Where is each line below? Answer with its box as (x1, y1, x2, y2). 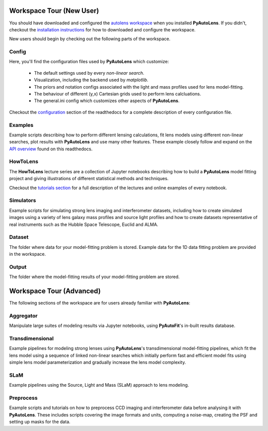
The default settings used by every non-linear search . (34, 70, 144, 76)
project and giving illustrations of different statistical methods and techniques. (9, 176, 169, 182)
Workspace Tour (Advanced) (9, 287, 101, 296)
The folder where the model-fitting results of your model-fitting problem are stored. (9, 274, 180, 280)
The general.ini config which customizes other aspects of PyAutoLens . (34, 98, 180, 104)
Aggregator (9, 312, 38, 319)
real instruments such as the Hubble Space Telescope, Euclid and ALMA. (9, 221, 158, 227)
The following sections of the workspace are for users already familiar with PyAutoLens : (9, 300, 191, 306)
